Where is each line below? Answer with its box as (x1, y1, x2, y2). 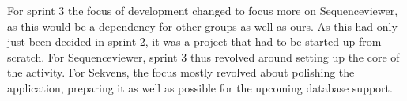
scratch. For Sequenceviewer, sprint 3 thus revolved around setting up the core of (7, 48, 400, 65)
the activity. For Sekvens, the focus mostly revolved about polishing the (7, 64, 355, 80)
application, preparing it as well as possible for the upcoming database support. (7, 79, 393, 95)
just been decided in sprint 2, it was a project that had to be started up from (7, 33, 382, 50)
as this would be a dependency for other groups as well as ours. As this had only (7, 17, 398, 34)
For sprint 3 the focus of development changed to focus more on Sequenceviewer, (7, 2, 398, 18)
